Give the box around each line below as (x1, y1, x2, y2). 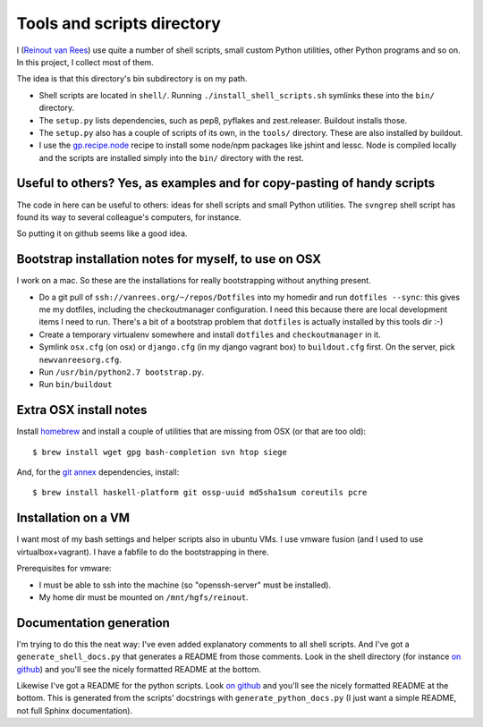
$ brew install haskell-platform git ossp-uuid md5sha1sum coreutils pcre (32, 487, 368, 498)
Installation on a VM (16, 511, 130, 526)
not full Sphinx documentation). (16, 705, 133, 715)
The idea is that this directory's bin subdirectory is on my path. (16, 73, 248, 84)
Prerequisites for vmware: (16, 563, 112, 574)
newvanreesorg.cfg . (38, 354, 123, 365)
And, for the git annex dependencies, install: (16, 467, 180, 478)
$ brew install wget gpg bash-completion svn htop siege (32, 447, 288, 457)
